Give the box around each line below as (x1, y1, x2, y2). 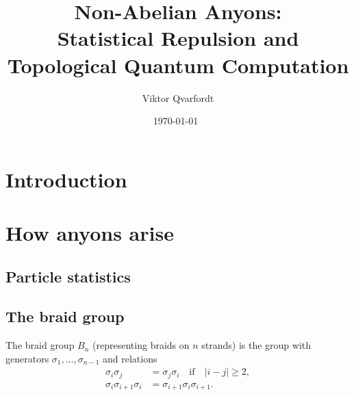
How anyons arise (5, 219, 174, 247)
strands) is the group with (201, 338, 312, 352)
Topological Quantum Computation (7, 51, 349, 79)
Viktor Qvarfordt (142, 90, 214, 105)
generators (5, 351, 49, 365)
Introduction (5, 165, 127, 193)
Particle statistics (5, 265, 131, 287)
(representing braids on (92, 338, 190, 352)
